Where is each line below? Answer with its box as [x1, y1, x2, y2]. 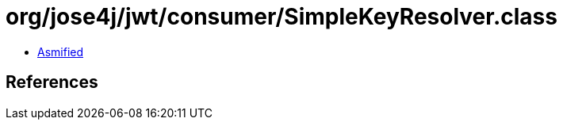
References [6, 72, 98, 93]
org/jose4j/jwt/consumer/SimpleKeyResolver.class [6, 3, 557, 30]
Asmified [37, 44, 84, 59]
